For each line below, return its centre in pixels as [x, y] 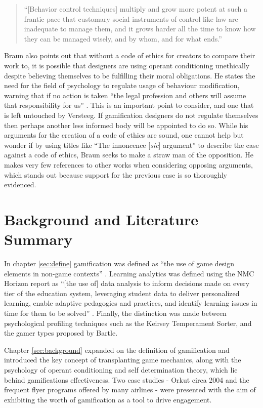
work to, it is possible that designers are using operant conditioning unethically [127, 65]
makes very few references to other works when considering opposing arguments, [128, 164]
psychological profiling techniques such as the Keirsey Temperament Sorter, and [128, 323]
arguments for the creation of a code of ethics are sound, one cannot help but [124, 135]
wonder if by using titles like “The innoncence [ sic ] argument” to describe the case [131, 145]
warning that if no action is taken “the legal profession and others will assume [125, 95]
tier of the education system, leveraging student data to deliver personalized [122, 293]
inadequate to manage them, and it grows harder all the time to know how [140, 29]
